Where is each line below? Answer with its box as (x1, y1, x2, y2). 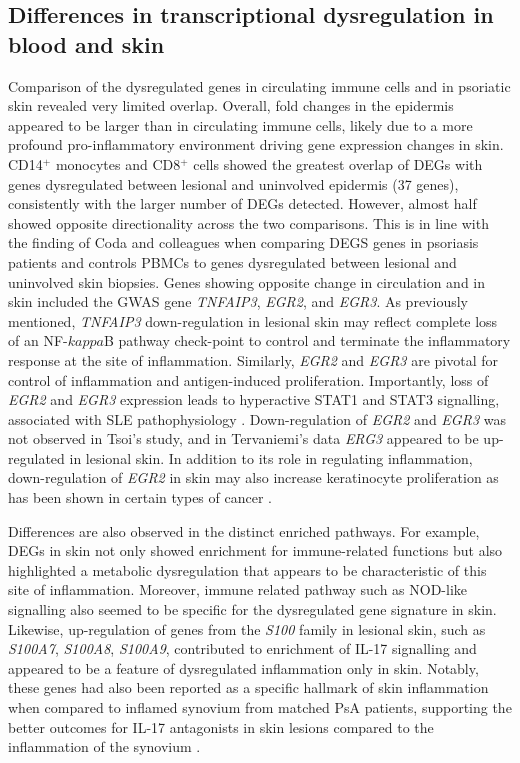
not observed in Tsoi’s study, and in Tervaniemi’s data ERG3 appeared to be (8, 428, 479, 449)
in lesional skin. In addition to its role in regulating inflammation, (69, 447, 473, 468)
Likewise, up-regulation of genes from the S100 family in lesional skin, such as (8, 618, 486, 639)
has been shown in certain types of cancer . (8, 487, 272, 508)
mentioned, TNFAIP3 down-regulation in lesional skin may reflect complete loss (8, 310, 498, 331)
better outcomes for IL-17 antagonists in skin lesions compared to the (8, 716, 434, 737)
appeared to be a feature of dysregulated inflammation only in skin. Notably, (8, 657, 479, 678)
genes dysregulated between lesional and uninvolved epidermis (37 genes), (8, 173, 459, 194)
